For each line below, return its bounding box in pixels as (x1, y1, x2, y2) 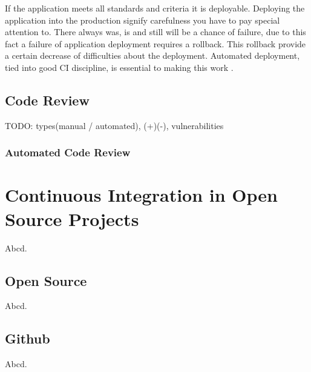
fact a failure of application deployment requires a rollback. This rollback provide (5, 37, 306, 50)
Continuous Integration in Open (5, 182, 278, 207)
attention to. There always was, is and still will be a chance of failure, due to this (5, 25, 306, 38)
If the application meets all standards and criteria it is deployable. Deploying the (5, 2, 305, 14)
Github (5, 329, 50, 348)
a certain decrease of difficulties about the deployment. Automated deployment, (5, 49, 300, 62)
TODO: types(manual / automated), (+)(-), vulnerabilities (5, 119, 224, 131)
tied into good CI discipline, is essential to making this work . (5, 61, 234, 73)
